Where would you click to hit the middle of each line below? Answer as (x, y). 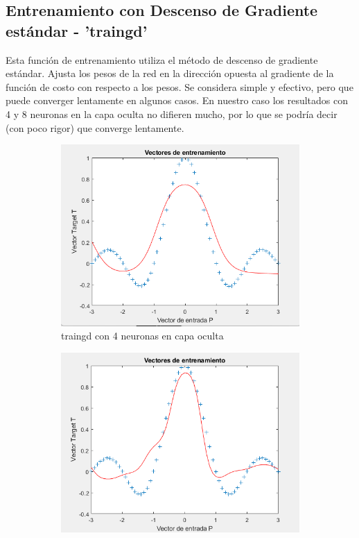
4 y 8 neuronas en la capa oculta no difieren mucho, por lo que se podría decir (172, 114)
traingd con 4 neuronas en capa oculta (142, 336)
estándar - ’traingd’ (77, 30)
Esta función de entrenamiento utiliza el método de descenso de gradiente (162, 59)
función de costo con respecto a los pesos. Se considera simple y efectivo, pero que (179, 86)
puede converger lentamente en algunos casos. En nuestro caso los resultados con (177, 100)
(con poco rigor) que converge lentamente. (95, 127)
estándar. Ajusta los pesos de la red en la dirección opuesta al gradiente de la (170, 73)
